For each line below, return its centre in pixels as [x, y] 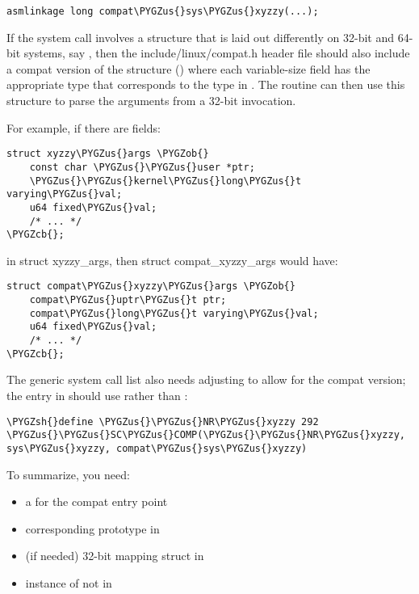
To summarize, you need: [68, 474]
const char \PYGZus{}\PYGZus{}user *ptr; [142, 167]
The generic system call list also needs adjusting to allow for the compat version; [206, 379]
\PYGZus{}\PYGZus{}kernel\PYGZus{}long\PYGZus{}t [166, 181]
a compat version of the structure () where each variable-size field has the [189, 68]
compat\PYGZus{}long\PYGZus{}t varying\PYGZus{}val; [174, 313]
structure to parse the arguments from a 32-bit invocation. [151, 101]
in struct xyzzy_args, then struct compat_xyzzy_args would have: [172, 260]
